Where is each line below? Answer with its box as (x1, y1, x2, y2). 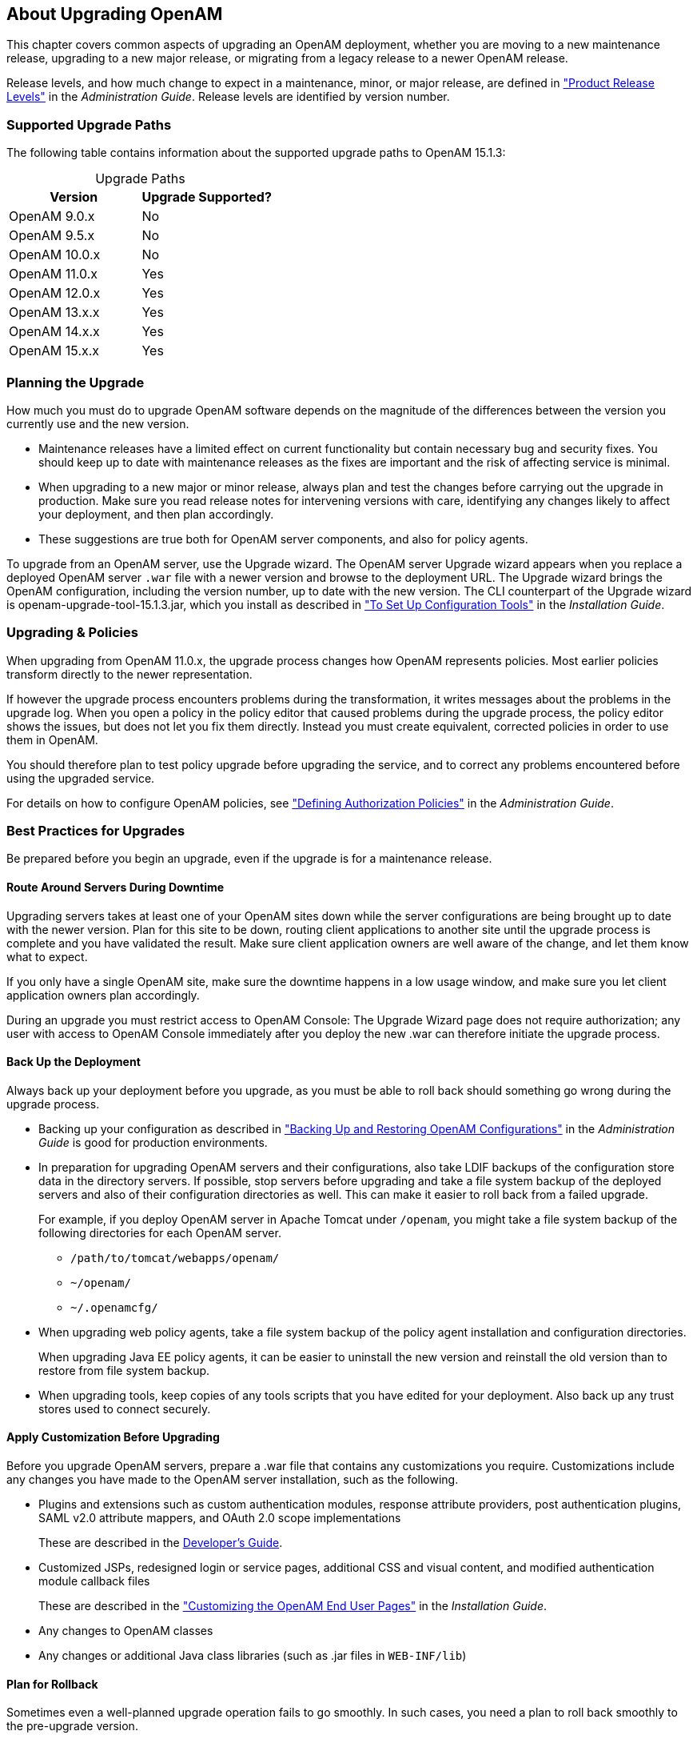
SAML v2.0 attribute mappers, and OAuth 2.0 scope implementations (38, 1511, 401, 1525)
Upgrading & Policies (6, 624, 138, 641)
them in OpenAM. (6, 732, 98, 747)
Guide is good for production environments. (38, 1135, 268, 1149)
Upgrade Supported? (141, 189, 272, 206)
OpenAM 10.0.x (9, 246, 101, 263)
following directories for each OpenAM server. (38, 1225, 281, 1240)
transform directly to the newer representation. (6, 667, 253, 681)
